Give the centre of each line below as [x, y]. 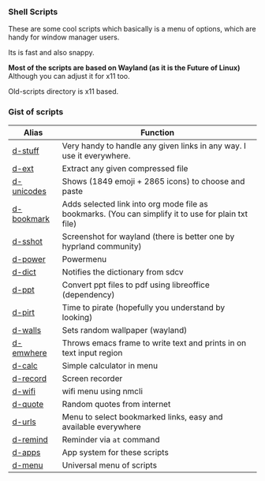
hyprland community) [102, 246]
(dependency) [88, 294]
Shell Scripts [33, 12]
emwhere [30, 352]
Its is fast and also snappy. [51, 53]
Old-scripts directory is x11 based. [63, 91]
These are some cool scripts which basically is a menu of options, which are [132, 29]
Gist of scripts [36, 112]
